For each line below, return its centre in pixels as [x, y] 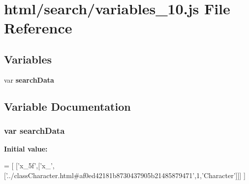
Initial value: [26, 149]
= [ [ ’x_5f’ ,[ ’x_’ [28, 165]
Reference [38, 28]
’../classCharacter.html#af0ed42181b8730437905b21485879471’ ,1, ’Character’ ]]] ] [125, 175]
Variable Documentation [67, 106]
